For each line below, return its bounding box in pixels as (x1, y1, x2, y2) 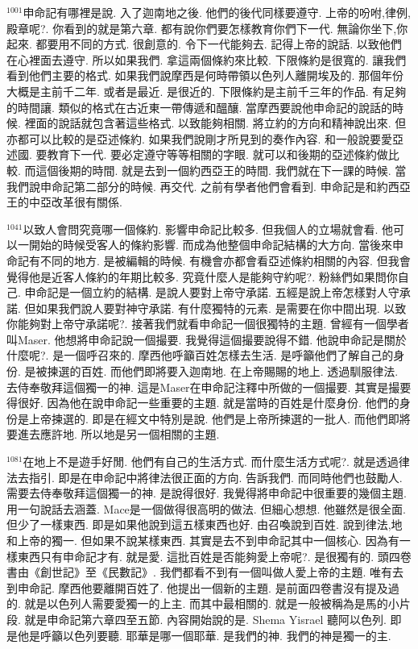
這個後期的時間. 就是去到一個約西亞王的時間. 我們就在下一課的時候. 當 (35, 161, 407, 178)
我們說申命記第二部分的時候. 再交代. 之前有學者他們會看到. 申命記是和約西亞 (6, 177, 411, 194)
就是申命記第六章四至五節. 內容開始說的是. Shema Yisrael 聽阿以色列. (24, 610, 387, 627)
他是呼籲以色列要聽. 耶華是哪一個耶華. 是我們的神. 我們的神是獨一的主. (17, 626, 391, 643)
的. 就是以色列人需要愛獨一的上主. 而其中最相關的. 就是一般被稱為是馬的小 (6, 595, 399, 612)
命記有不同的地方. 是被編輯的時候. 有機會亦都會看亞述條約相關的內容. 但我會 (6, 252, 411, 268)
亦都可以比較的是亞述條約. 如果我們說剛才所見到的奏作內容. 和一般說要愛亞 (6, 130, 404, 147)
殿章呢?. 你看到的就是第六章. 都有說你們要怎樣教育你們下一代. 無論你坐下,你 (6, 19, 408, 36)
